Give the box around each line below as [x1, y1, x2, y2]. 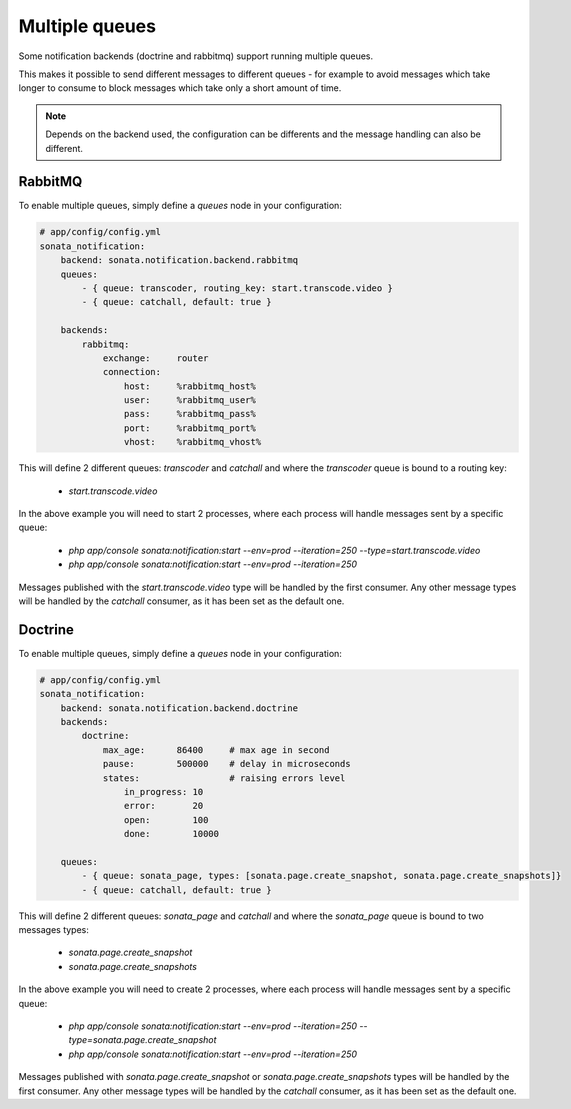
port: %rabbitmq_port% [123, 422, 257, 434]
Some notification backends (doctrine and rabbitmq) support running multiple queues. [18, 50, 374, 62]
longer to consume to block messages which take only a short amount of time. [18, 82, 342, 94]
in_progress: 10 [123, 786, 204, 797]
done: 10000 [123, 828, 220, 840]
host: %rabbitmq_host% [123, 380, 257, 392]
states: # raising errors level [102, 772, 346, 784]
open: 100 [123, 814, 209, 825]
